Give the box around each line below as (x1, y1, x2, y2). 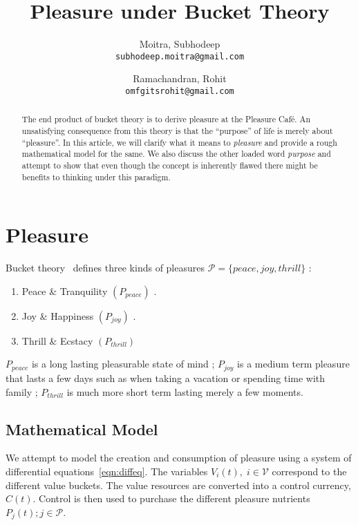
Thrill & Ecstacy (21, 333, 93, 347)
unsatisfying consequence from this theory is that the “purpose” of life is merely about (21, 125, 333, 137)
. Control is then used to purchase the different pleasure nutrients (32, 491, 310, 506)
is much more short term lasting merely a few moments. (66, 384, 303, 399)
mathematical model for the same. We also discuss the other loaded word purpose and (21, 148, 331, 160)
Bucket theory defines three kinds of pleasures (6, 260, 205, 275)
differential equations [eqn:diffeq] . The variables (6, 464, 208, 478)
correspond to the (272, 464, 347, 478)
